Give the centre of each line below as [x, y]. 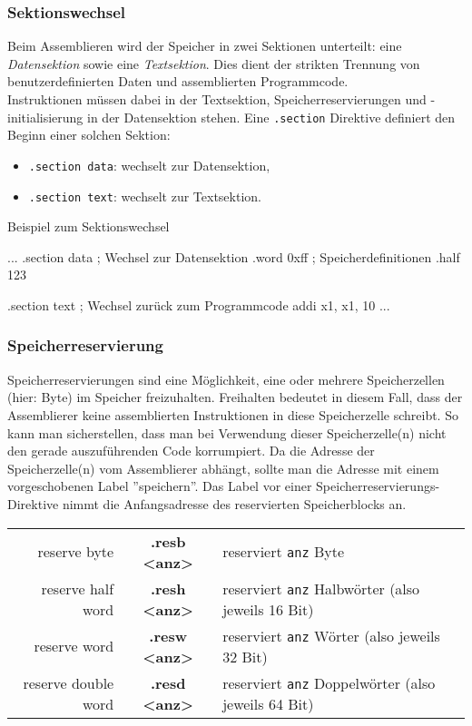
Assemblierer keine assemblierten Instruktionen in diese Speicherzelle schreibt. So [233, 414]
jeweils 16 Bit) [268, 609]
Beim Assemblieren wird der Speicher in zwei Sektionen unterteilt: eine [205, 46]
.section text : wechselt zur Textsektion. [145, 196]
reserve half [78, 588]
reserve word [74, 646]
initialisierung [45, 117]
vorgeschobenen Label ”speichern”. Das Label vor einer [160, 486]
